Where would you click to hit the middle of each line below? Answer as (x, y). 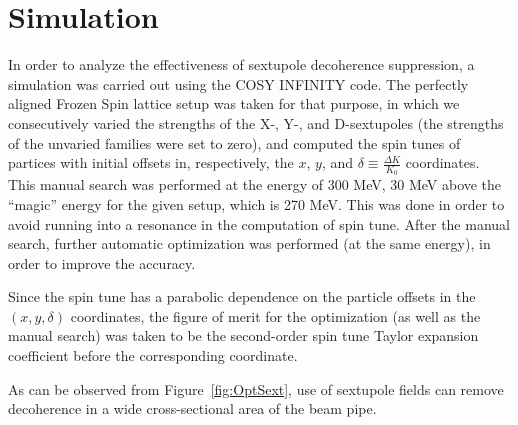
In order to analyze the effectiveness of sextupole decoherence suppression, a (241, 64)
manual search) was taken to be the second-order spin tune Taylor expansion (243, 335)
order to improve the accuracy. (102, 262)
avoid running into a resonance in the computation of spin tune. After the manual (259, 223)
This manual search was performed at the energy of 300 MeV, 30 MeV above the (255, 184)
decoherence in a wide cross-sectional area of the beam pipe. (192, 408)
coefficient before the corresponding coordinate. (153, 355)
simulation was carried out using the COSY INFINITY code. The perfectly (238, 83)
